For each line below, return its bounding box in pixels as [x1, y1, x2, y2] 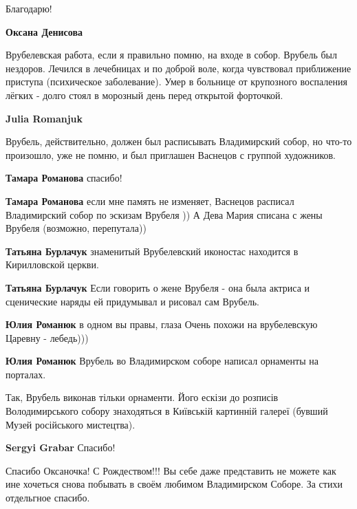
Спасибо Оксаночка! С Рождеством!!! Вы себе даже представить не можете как [6, 463, 336, 477]
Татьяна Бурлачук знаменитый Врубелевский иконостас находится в [6, 243, 299, 258]
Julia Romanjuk [6, 111, 83, 125]
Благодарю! [6, 1, 52, 15]
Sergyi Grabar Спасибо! [6, 440, 116, 455]
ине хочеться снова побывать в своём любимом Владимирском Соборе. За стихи [6, 477, 343, 491]
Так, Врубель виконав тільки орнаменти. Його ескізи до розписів [6, 390, 279, 404]
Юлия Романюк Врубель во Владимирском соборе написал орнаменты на [6, 354, 318, 368]
